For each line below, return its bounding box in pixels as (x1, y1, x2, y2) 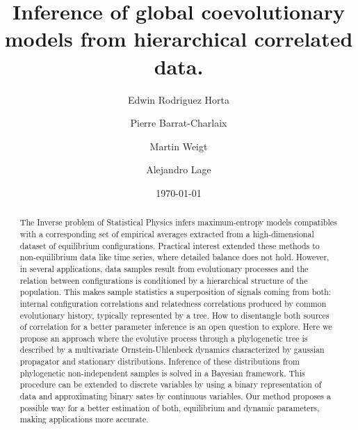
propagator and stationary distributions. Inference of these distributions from (19, 356, 300, 367)
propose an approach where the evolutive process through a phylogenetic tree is (19, 332, 308, 344)
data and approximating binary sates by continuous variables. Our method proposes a (19, 390, 331, 402)
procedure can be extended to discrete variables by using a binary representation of (19, 379, 322, 390)
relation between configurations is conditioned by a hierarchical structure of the (19, 274, 308, 286)
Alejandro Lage (146, 162, 211, 177)
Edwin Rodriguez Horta (128, 92, 229, 106)
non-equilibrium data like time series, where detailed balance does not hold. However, (19, 251, 329, 263)
